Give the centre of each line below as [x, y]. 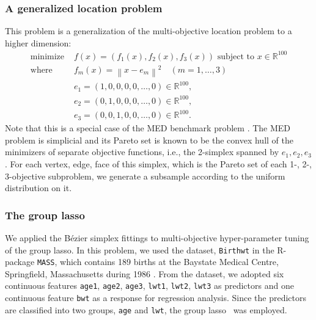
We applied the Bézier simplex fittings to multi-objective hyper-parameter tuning [157, 237]
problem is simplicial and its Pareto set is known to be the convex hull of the [149, 140]
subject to [236, 56]
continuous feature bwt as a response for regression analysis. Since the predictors [156, 298]
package [20, 262]
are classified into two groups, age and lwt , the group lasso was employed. [146, 309]
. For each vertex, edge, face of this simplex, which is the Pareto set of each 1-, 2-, [159, 163]
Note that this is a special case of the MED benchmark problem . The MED [148, 128]
